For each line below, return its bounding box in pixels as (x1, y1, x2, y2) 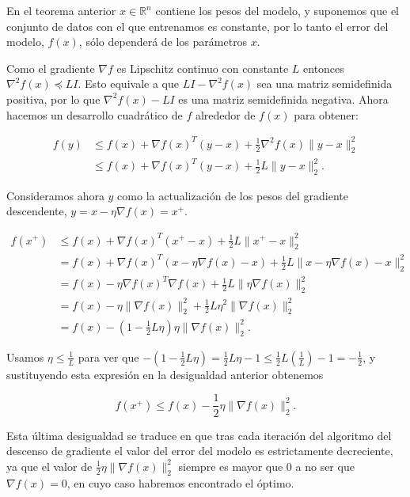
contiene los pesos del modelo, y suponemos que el (155, 2, 399, 18)
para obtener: (294, 106, 359, 123)
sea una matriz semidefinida (256, 75, 393, 92)
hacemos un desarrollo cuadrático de (6, 106, 183, 123)
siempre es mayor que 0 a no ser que (178, 457, 355, 474)
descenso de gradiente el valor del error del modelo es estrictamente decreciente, (6, 442, 393, 459)
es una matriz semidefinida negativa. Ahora (178, 90, 389, 107)
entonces (303, 59, 344, 76)
